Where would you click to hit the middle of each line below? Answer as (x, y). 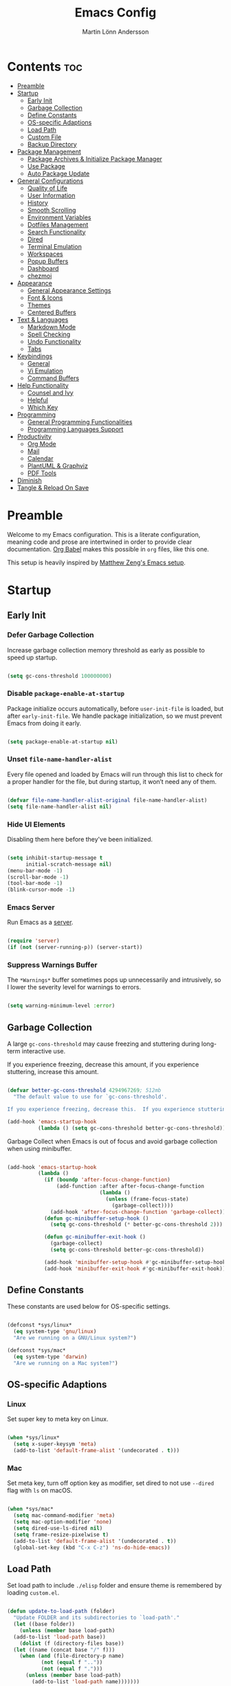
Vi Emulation (45, 371)
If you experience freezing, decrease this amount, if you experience (103, 1064)
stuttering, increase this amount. (53, 1072)
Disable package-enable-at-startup (66, 694)
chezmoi (40, 276)
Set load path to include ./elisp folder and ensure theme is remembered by (114, 1586)
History (37, 202)
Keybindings (35, 356)
